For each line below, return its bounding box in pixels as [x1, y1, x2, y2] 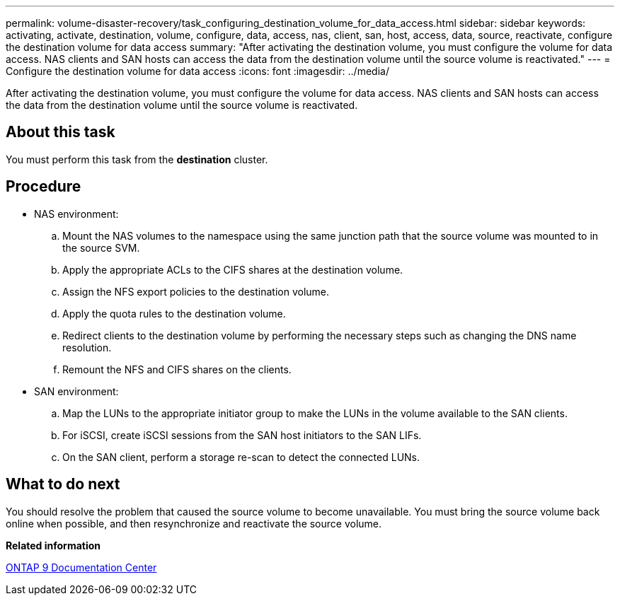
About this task [6, 123, 115, 141]
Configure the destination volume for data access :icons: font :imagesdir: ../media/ [6, 65, 389, 77]
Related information [6, 539, 101, 552]
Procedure [6, 177, 81, 196]
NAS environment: [34, 207, 119, 220]
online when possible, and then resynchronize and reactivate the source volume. [6, 517, 382, 530]
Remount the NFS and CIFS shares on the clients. [62, 363, 292, 375]
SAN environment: [34, 385, 119, 397]
